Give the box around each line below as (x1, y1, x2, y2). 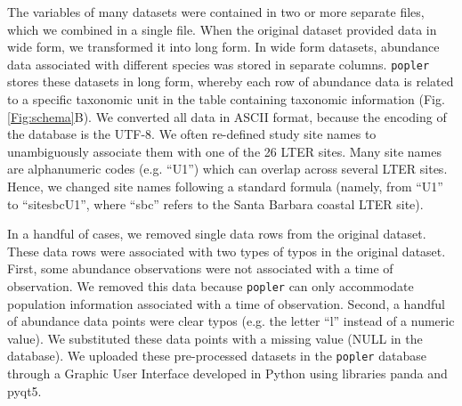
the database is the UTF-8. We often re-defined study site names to (7, 125, 377, 143)
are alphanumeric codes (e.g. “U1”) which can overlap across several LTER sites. (7, 159, 448, 178)
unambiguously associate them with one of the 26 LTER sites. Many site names (7, 142, 442, 160)
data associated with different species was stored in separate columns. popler (7, 54, 430, 73)
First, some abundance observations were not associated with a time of (7, 259, 393, 278)
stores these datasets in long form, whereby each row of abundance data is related (7, 72, 454, 91)
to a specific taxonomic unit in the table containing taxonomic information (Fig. (7, 90, 445, 109)
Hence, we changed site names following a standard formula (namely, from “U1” (7, 177, 443, 195)
